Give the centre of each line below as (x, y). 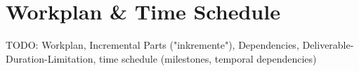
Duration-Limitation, (51, 58)
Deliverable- (328, 45)
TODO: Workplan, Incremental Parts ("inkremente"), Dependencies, (152, 45)
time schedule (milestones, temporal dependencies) (208, 58)
